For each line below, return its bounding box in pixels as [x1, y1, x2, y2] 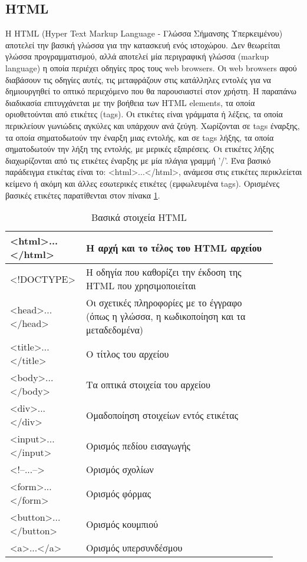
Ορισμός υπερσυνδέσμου [85, 541, 183, 555]
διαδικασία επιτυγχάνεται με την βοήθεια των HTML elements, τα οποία [5, 96, 255, 108]
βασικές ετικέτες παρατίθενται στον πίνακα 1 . [5, 189, 160, 201]
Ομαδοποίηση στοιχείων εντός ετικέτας [85, 408, 238, 422]
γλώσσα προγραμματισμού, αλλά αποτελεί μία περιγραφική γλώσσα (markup [5, 50, 269, 62]
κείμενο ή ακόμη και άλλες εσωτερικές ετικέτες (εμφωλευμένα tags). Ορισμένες [5, 177, 280, 189]
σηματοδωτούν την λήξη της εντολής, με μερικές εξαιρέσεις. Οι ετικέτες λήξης [5, 143, 274, 155]
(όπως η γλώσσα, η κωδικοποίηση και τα [85, 309, 246, 323]
